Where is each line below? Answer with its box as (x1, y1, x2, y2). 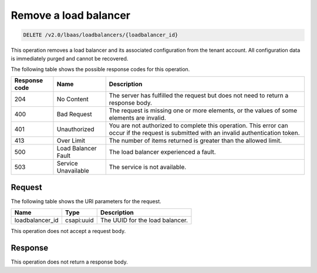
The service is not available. (109, 163, 187, 171)
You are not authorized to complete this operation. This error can (109, 122, 288, 130)
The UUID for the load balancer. (100, 216, 188, 224)
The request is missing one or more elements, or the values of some (109, 106, 298, 114)
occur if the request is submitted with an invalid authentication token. (109, 129, 300, 137)
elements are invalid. (109, 114, 167, 122)
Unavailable (56, 167, 89, 175)
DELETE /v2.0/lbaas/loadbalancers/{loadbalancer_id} (23, 32, 178, 38)
